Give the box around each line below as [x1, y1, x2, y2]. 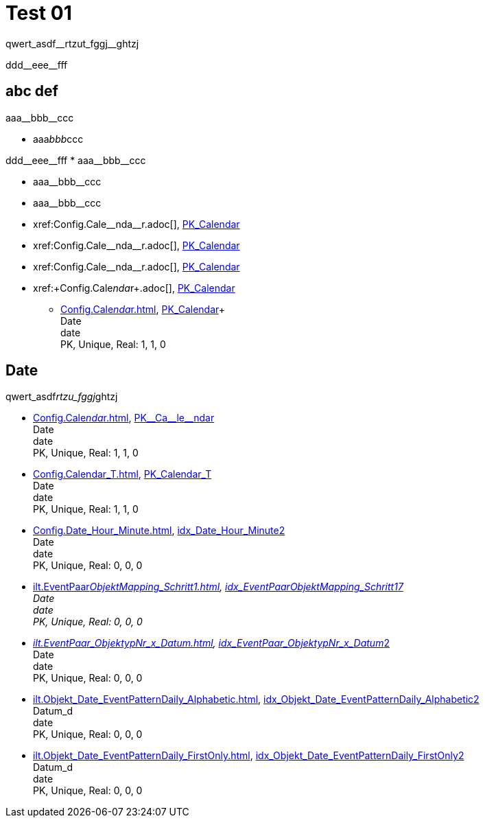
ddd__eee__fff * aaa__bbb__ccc [5, 154, 146, 166]
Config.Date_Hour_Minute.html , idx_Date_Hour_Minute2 [33, 524, 285, 537]
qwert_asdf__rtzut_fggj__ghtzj [5, 37, 139, 49]
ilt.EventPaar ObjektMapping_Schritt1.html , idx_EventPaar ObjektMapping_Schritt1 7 [33, 581, 403, 593]
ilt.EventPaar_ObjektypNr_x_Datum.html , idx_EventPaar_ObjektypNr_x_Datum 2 [33, 637, 390, 649]
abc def [5, 82, 58, 100]
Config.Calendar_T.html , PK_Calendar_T [33, 468, 212, 480]
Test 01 [5, 1, 72, 25]
